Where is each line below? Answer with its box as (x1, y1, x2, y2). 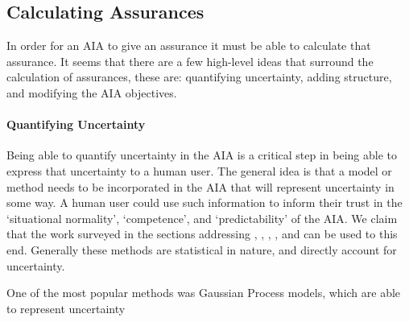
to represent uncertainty (6, 299, 126, 316)
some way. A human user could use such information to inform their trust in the (6, 194, 403, 211)
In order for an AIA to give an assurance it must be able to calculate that (6, 37, 371, 54)
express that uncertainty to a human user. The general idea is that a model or (6, 162, 392, 179)
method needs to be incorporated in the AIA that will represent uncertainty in (6, 178, 395, 195)
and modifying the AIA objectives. (6, 84, 177, 101)
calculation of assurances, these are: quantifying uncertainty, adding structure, (6, 68, 392, 85)
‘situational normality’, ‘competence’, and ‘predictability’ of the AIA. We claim (6, 209, 398, 226)
